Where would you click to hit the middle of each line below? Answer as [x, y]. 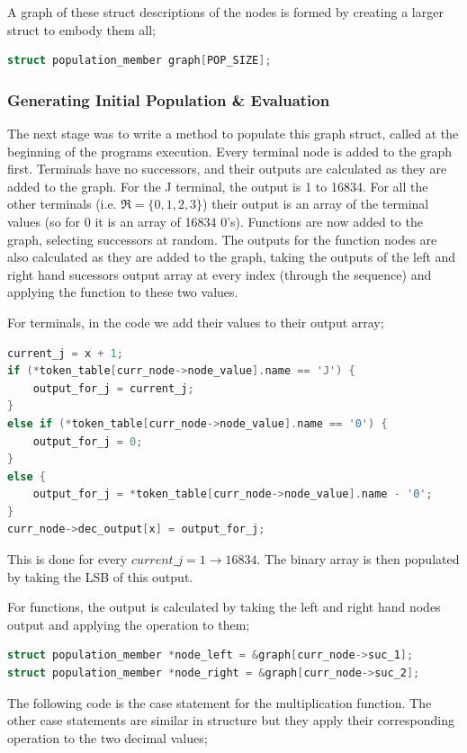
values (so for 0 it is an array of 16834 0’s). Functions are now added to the [215, 221]
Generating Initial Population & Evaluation [169, 99]
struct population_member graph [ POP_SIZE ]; [139, 61]
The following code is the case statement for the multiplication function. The [220, 702]
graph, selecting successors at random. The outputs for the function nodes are [222, 239]
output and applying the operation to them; [129, 624]
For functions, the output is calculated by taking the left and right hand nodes [224, 607]
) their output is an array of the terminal [316, 204]
